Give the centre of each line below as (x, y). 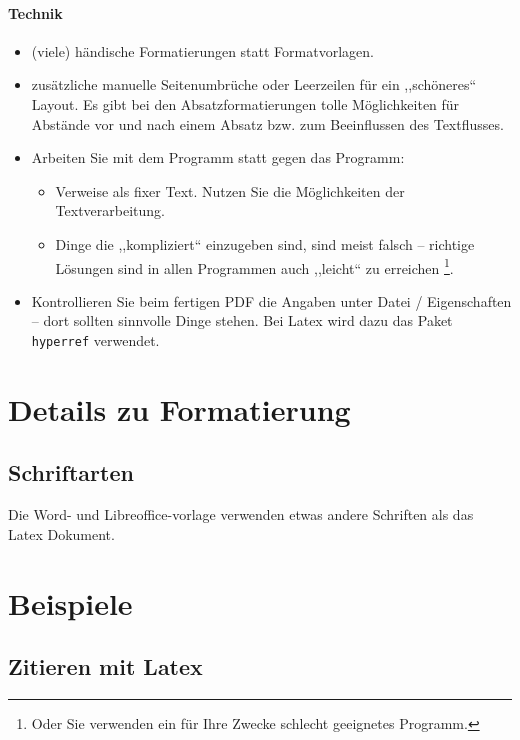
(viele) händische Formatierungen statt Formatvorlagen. (202, 50)
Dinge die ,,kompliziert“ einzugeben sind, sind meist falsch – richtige (265, 243)
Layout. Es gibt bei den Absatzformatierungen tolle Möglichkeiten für (245, 103)
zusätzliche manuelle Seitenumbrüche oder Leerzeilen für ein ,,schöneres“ (254, 84)
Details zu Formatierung (179, 408)
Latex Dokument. (61, 533)
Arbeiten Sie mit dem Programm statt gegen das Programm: (218, 157)
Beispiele (70, 602)
